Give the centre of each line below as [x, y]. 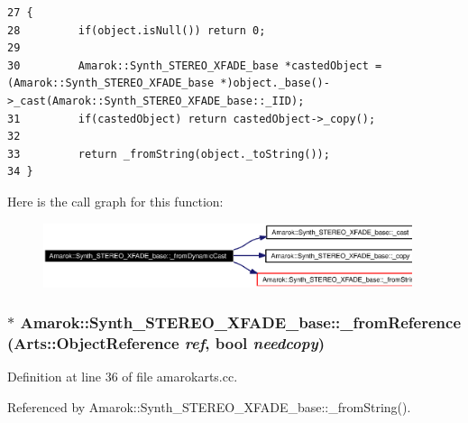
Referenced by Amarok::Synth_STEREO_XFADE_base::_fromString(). [209, 407]
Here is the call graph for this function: [115, 201]
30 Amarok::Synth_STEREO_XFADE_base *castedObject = [195, 65]
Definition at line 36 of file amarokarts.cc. [123, 377]
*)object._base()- [275, 83]
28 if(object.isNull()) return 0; [137, 30]
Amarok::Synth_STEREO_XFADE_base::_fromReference [241, 322]
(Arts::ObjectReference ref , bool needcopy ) [166, 343]
